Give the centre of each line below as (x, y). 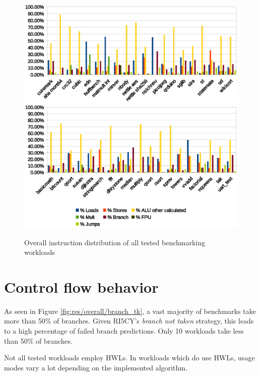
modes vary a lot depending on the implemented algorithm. (96, 367)
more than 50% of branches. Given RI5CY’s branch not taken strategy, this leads (129, 321)
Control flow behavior (81, 286)
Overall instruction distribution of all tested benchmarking (115, 242)
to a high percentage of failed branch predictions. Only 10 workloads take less (124, 331)
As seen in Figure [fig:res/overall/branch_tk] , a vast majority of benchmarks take (130, 311)
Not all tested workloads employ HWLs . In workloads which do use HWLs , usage (129, 358)
